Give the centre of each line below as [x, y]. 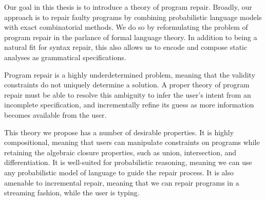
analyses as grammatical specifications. [65, 57]
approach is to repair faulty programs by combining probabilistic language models [133, 17]
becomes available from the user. [55, 114]
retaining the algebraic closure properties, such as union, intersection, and [120, 152]
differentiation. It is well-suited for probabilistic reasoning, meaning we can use [128, 162]
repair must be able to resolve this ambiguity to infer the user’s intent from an [128, 94]
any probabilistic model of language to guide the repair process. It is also [119, 172]
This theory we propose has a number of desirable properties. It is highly [119, 132]
